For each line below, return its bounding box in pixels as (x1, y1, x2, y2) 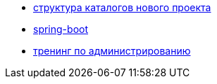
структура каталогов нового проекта (33, 1, 211, 13)
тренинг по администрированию (33, 45, 191, 57)
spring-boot (33, 23, 88, 35)
